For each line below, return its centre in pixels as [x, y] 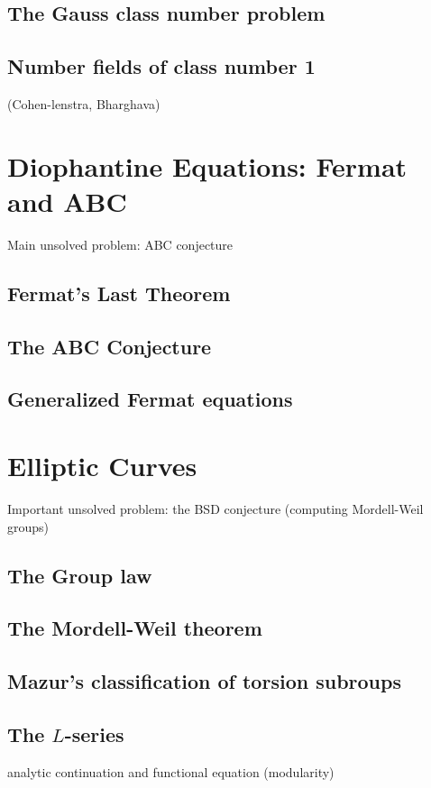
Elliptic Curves [102, 466]
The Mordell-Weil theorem [135, 628]
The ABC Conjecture [110, 346]
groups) [28, 526]
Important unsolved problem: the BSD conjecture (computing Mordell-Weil [215, 508]
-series [94, 733]
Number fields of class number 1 [161, 66]
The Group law [80, 575]
